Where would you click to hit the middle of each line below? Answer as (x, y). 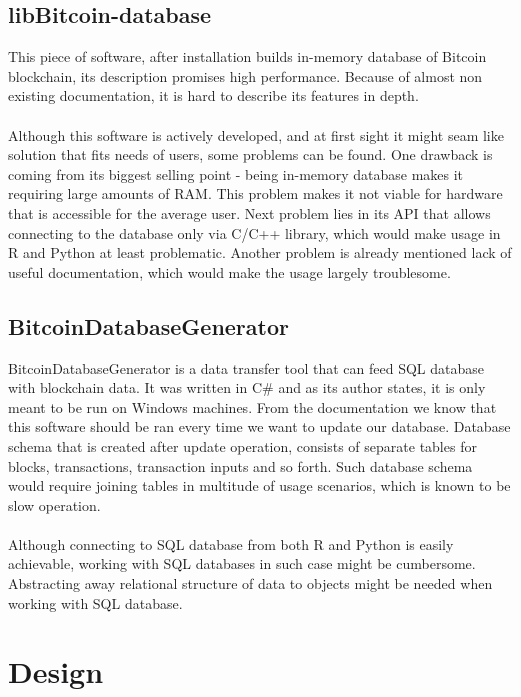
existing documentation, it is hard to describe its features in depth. (213, 95)
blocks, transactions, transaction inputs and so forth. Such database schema (240, 465)
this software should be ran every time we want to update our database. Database (259, 426)
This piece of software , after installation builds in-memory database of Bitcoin (247, 56)
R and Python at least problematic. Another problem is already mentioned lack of (260, 252)
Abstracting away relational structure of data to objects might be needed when (250, 583)
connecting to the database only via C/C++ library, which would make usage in (254, 232)
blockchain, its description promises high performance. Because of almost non (245, 75)
